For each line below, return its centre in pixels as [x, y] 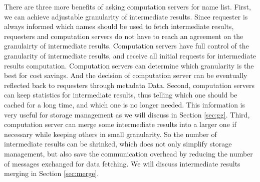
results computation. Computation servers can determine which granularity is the [129, 65]
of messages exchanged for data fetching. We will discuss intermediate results [122, 163]
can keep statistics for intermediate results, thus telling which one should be [121, 95]
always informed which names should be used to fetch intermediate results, [119, 26]
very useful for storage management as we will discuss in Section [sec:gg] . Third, [127, 114]
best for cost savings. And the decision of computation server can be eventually [126, 75]
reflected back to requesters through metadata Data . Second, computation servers [129, 85]
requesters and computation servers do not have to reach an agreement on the [124, 36]
